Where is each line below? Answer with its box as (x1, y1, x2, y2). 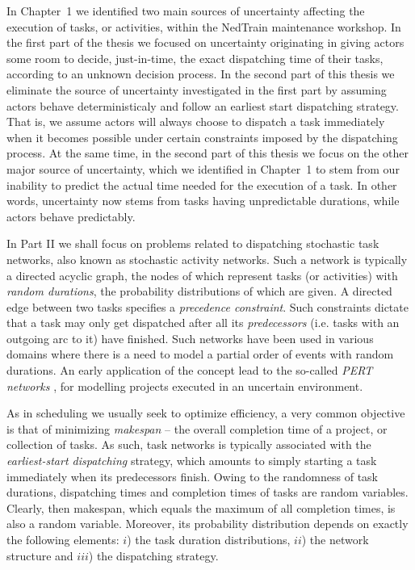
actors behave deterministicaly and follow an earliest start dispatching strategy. (6, 97, 399, 114)
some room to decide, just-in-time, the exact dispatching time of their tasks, (6, 49, 384, 66)
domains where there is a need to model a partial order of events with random (6, 346, 394, 363)
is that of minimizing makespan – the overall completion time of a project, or (6, 420, 388, 437)
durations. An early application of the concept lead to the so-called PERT (6, 362, 373, 379)
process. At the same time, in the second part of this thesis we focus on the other (6, 145, 409, 161)
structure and (6, 547, 73, 564)
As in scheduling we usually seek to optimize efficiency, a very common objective (6, 404, 405, 421)
